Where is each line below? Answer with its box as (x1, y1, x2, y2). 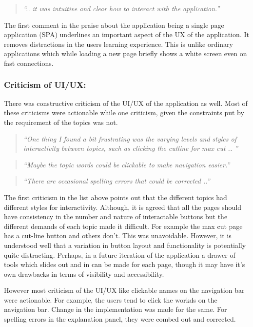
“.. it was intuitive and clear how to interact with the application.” (23, 3, 220, 13)
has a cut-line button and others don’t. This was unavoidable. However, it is (4, 230, 232, 241)
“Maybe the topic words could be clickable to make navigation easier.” (23, 159, 230, 169)
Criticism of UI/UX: (4, 79, 86, 91)
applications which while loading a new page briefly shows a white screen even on (4, 48, 247, 59)
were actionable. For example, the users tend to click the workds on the (4, 294, 217, 305)
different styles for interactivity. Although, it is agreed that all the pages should (4, 202, 242, 212)
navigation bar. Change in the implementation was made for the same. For (4, 304, 227, 314)
